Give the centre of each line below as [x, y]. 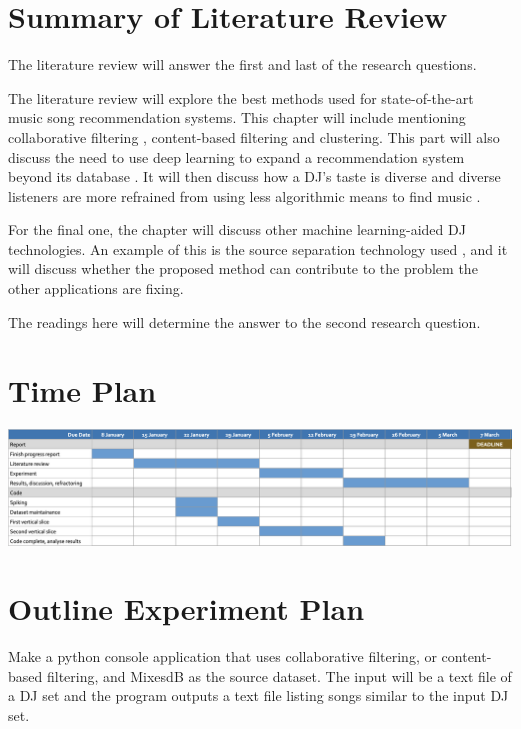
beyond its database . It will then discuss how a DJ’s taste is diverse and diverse [254, 176]
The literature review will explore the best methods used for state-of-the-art [241, 97]
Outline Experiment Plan [186, 608]
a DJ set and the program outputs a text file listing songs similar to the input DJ [258, 695]
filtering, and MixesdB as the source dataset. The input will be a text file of [279, 675]
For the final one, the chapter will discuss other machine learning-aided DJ [237, 229]
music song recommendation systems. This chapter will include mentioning [237, 117]
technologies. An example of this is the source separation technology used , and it [258, 248]
